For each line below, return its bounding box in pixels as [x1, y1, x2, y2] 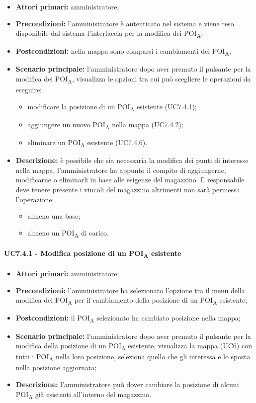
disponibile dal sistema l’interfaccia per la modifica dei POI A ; [15, 28, 203, 39]
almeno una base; [27, 211, 81, 221]
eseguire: [15, 84, 42, 95]
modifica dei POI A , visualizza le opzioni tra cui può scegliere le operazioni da [15, 74, 251, 85]
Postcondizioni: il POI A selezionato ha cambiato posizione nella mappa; [15, 313, 241, 324]
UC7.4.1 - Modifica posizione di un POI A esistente [4, 248, 181, 260]
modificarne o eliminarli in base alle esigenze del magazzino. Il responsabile [15, 174, 245, 185]
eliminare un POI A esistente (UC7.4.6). [27, 137, 148, 149]
